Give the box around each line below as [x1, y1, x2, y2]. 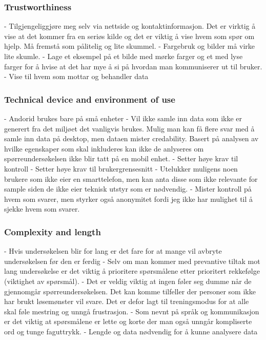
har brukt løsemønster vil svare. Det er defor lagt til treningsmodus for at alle [4, 296, 249, 307]
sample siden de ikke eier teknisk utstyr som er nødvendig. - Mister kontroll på [4, 183, 252, 194]
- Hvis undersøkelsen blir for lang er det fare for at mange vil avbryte [4, 245, 222, 256]
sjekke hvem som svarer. [4, 203, 80, 214]
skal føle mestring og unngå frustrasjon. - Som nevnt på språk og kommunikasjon [4, 306, 259, 316]
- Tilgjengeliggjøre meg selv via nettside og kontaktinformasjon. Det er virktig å [4, 21, 256, 31]
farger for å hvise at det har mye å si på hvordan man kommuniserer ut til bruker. [4, 61, 262, 71]
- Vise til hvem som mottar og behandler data [4, 71, 149, 82]
